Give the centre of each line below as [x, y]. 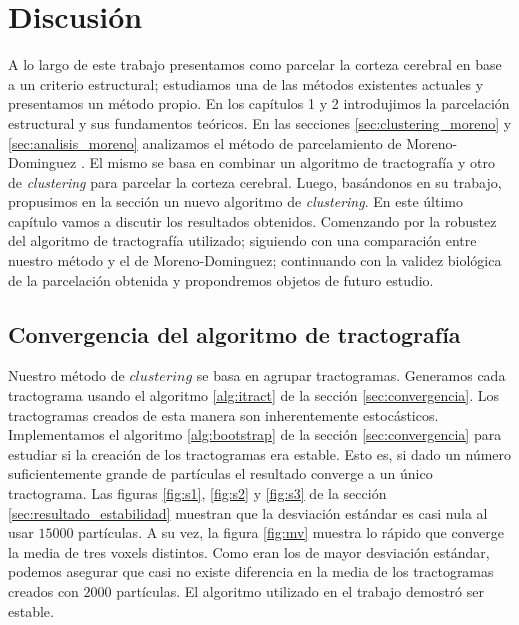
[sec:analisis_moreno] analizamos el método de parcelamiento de [205, 142]
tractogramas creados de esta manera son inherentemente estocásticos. [223, 414]
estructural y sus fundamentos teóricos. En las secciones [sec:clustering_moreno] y [260, 122]
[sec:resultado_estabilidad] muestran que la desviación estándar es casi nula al [248, 512]
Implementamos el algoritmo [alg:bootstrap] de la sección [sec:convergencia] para [255, 434]
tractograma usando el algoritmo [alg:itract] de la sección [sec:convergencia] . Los [254, 395]
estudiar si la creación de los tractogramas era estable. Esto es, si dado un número [260, 453]
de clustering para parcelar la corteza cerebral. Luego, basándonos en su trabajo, [255, 181]
